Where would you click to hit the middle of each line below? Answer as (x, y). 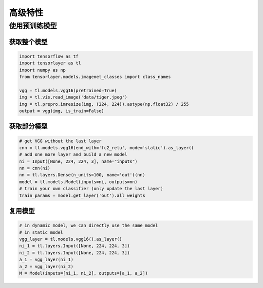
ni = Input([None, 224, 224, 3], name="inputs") (78, 161)
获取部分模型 (28, 126)
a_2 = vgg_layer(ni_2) (46, 266)
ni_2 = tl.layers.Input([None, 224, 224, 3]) (75, 253)
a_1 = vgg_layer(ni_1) (46, 260)
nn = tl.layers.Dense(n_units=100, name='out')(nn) (82, 175)
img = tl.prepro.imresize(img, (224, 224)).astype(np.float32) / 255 (104, 104)
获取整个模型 (28, 42)
